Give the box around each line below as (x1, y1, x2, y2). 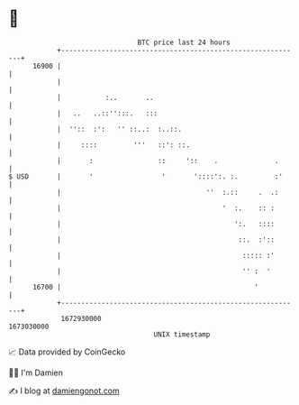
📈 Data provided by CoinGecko (8, 346, 126, 357)
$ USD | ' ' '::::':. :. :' (8, 171, 283, 181)
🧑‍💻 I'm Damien (8, 367, 64, 378)
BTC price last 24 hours (137, 38, 231, 47)
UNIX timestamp (153, 329, 211, 339)
